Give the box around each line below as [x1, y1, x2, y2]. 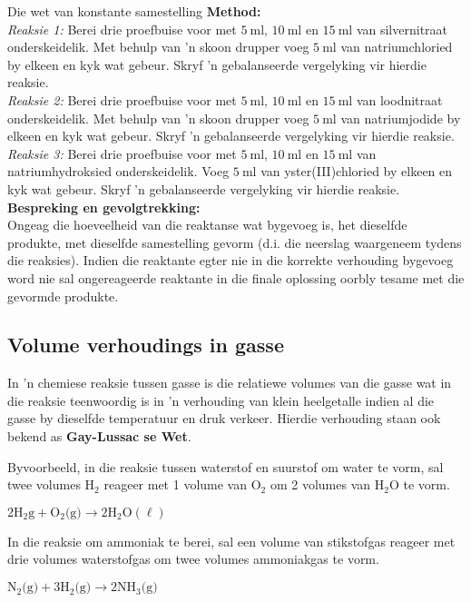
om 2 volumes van [270, 475, 371, 494]
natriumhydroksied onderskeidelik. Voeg [7, 162, 230, 181]
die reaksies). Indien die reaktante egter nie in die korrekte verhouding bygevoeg [7, 251, 454, 270]
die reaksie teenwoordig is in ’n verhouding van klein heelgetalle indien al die [7, 390, 435, 410]
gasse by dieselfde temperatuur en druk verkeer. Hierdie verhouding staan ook [7, 409, 441, 428]
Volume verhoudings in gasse [7, 331, 284, 359]
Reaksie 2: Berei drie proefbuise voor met [7, 90, 237, 109]
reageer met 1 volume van [103, 475, 248, 494]
